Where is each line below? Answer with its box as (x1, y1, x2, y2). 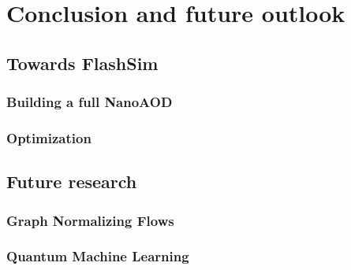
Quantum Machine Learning (6, 246, 189, 266)
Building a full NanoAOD (6, 92, 173, 112)
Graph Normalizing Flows (6, 210, 174, 230)
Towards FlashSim (6, 50, 159, 75)
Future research (6, 169, 137, 194)
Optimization (6, 128, 91, 147)
